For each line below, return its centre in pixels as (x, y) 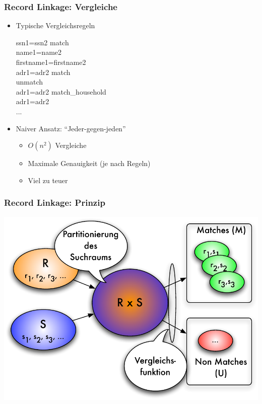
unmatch (29, 82)
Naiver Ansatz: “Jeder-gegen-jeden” (71, 128)
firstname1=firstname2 (51, 62)
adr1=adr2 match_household (61, 91)
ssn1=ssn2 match (42, 42)
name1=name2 (39, 52)
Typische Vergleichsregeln (55, 25)
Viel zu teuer (48, 180)
